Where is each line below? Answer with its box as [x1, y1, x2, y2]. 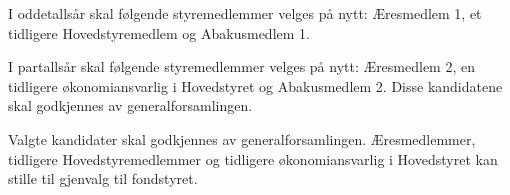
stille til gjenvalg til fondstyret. [8, 168, 198, 189]
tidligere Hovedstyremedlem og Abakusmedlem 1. [8, 22, 310, 43]
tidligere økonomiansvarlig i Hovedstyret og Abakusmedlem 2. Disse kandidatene [8, 75, 503, 96]
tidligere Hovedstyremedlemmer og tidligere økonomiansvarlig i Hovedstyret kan [8, 148, 498, 169]
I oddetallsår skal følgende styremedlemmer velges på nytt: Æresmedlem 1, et [8, 3, 482, 23]
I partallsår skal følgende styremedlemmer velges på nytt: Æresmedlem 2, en [8, 56, 475, 77]
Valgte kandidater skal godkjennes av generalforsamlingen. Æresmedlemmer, [8, 128, 476, 149]
